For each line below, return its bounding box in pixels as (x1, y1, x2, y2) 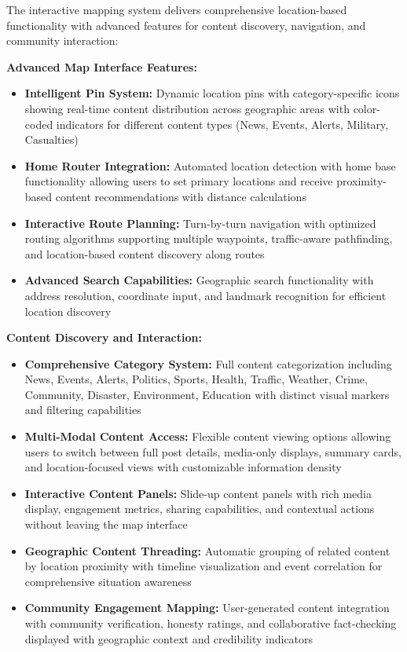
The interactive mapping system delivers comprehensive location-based (6, 2, 347, 17)
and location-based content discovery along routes (24, 245, 265, 262)
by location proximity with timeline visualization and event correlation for (24, 558, 383, 574)
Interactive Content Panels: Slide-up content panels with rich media (24, 485, 372, 501)
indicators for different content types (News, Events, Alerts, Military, (56, 115, 389, 132)
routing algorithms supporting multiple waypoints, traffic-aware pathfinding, (24, 230, 393, 247)
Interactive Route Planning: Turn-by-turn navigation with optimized (24, 214, 376, 231)
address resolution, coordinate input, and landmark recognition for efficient (24, 287, 387, 303)
